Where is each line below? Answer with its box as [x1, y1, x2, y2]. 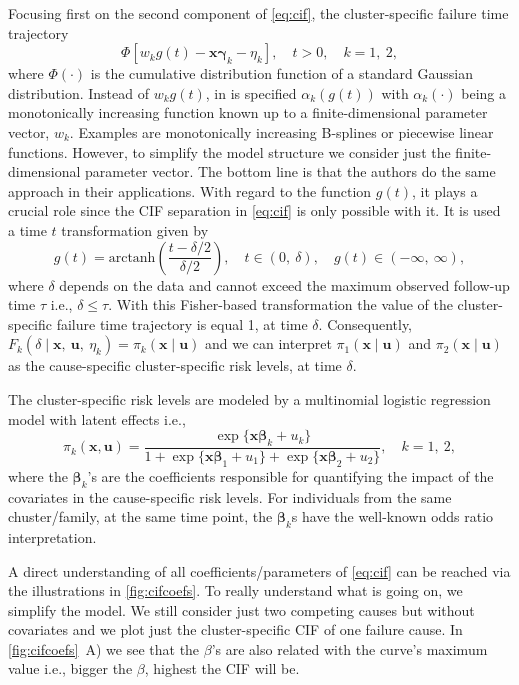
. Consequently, [318, 313, 412, 334]
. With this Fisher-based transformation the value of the [108, 294, 453, 315]
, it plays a [412, 180, 478, 201]
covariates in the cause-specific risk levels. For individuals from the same [8, 486, 452, 507]
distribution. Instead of [8, 82, 150, 103]
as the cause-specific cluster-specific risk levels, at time [8, 355, 342, 376]
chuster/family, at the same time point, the [8, 506, 273, 527]
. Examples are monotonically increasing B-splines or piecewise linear [69, 121, 494, 142]
